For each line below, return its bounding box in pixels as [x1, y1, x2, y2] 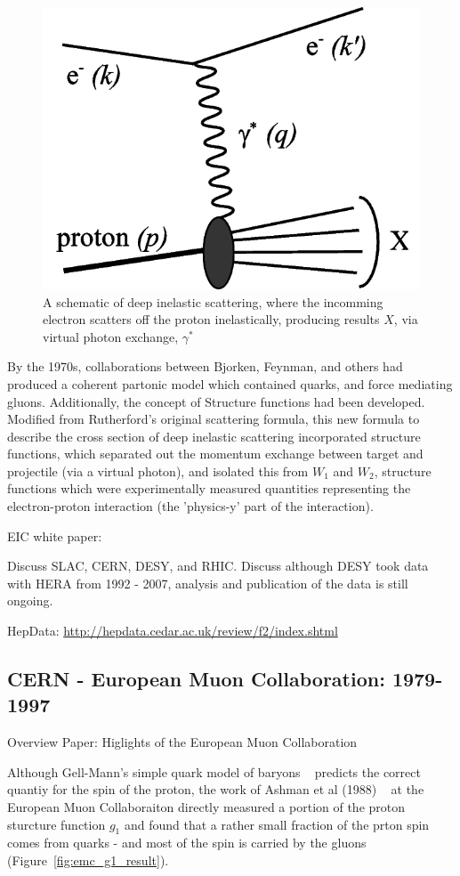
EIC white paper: [7, 526, 102, 545]
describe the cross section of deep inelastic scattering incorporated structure [7, 426, 421, 445]
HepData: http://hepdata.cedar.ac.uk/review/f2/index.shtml [7, 621, 338, 640]
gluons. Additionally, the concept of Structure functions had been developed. [7, 392, 425, 410]
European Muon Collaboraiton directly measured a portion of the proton [7, 798, 406, 815]
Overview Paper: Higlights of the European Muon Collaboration [7, 733, 358, 751]
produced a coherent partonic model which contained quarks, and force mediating [7, 374, 453, 393]
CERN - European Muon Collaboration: [7, 665, 385, 693]
